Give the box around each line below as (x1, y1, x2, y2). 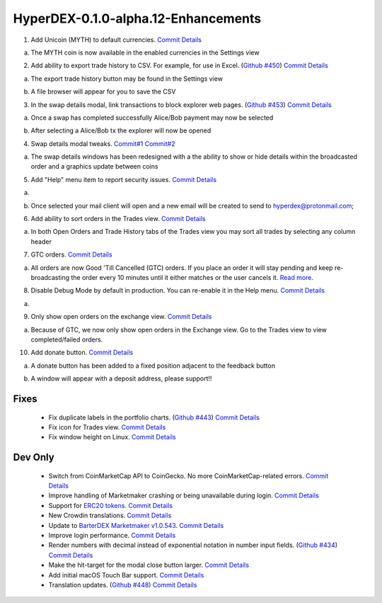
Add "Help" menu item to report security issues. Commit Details (30, 175, 217, 184)
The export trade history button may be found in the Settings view (30, 74, 223, 83)
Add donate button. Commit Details (30, 348, 134, 357)
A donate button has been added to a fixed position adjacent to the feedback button (30, 361, 276, 370)
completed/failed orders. (30, 335, 103, 344)
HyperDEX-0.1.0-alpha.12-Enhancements (13, 11, 262, 26)
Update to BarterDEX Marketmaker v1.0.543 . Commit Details (48, 521, 224, 529)
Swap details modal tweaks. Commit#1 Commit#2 (30, 139, 175, 148)
